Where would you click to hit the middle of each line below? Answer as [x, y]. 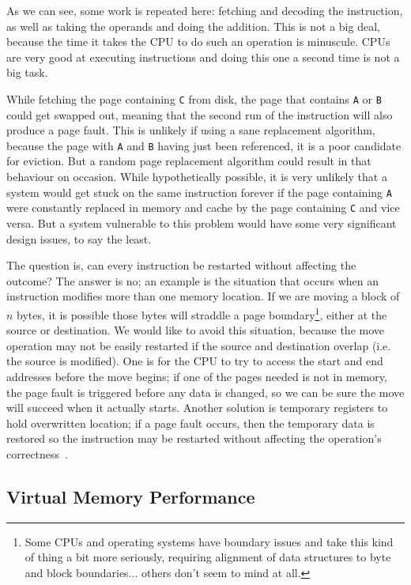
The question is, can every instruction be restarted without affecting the [181, 265]
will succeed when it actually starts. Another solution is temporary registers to [197, 408]
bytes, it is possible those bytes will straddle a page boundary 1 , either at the [202, 313]
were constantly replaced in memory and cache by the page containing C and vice [203, 208]
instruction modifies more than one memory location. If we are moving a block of [203, 296]
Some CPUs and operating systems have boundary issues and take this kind [209, 541]
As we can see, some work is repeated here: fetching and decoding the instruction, [205, 10]
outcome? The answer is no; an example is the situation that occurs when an [192, 280]
